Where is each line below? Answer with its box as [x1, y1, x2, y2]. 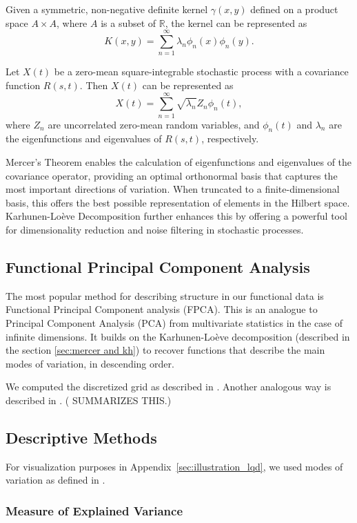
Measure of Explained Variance [6, 502, 183, 519]
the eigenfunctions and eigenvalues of [6, 131, 162, 146]
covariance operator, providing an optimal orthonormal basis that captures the [6, 168, 338, 182]
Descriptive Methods [6, 426, 157, 448]
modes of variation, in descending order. [6, 356, 174, 370]
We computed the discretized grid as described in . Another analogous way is [6, 379, 331, 394]
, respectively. [201, 131, 259, 146]
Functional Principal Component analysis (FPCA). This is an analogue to [6, 302, 318, 316]
